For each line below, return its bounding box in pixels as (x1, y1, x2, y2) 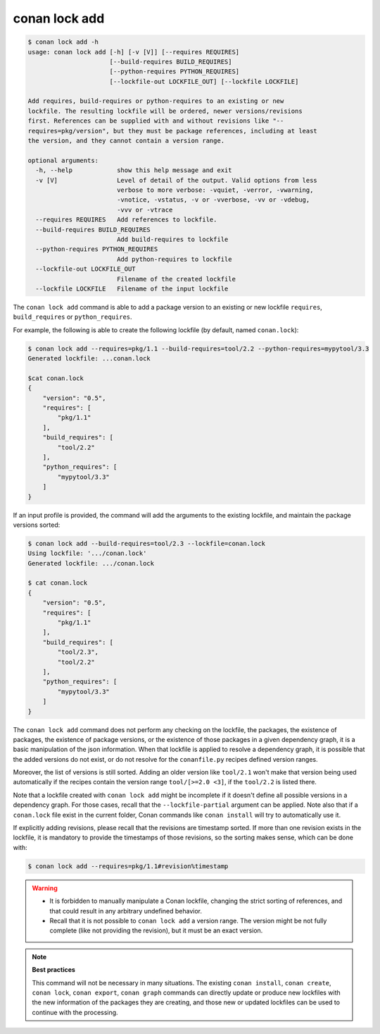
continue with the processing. (32, 1008, 119, 1016)
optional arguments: (27, 156, 99, 164)
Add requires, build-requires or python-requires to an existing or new (27, 97, 284, 105)
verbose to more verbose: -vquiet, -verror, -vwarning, (116, 186, 314, 194)
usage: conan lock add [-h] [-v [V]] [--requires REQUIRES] (27, 48, 240, 56)
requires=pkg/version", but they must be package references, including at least (27, 127, 318, 135)
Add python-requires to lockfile (116, 255, 232, 263)
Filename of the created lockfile (116, 275, 236, 283)
